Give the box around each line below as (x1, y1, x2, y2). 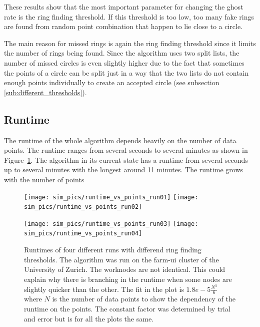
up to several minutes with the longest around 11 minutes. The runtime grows (4, 164, 243, 175)
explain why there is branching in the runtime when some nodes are (24, 273, 232, 284)
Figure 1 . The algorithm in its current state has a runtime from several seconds (4, 154, 248, 165)
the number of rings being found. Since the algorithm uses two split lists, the (4, 48, 239, 58)
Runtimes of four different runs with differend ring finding (24, 244, 201, 255)
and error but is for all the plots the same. (24, 313, 153, 323)
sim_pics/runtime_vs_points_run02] (24, 203, 142, 211)
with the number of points (4, 174, 84, 184)
